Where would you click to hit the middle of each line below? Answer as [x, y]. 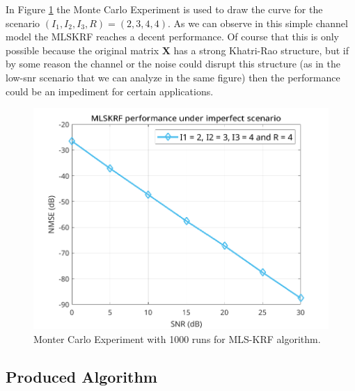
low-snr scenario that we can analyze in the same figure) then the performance [173, 77]
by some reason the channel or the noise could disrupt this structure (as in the [173, 64]
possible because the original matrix [82, 50]
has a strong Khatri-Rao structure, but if [261, 50]
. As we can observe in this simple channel [258, 23]
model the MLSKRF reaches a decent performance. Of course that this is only [172, 37]
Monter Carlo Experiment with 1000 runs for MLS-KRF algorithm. [177, 338]
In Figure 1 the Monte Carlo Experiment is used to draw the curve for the [164, 9]
